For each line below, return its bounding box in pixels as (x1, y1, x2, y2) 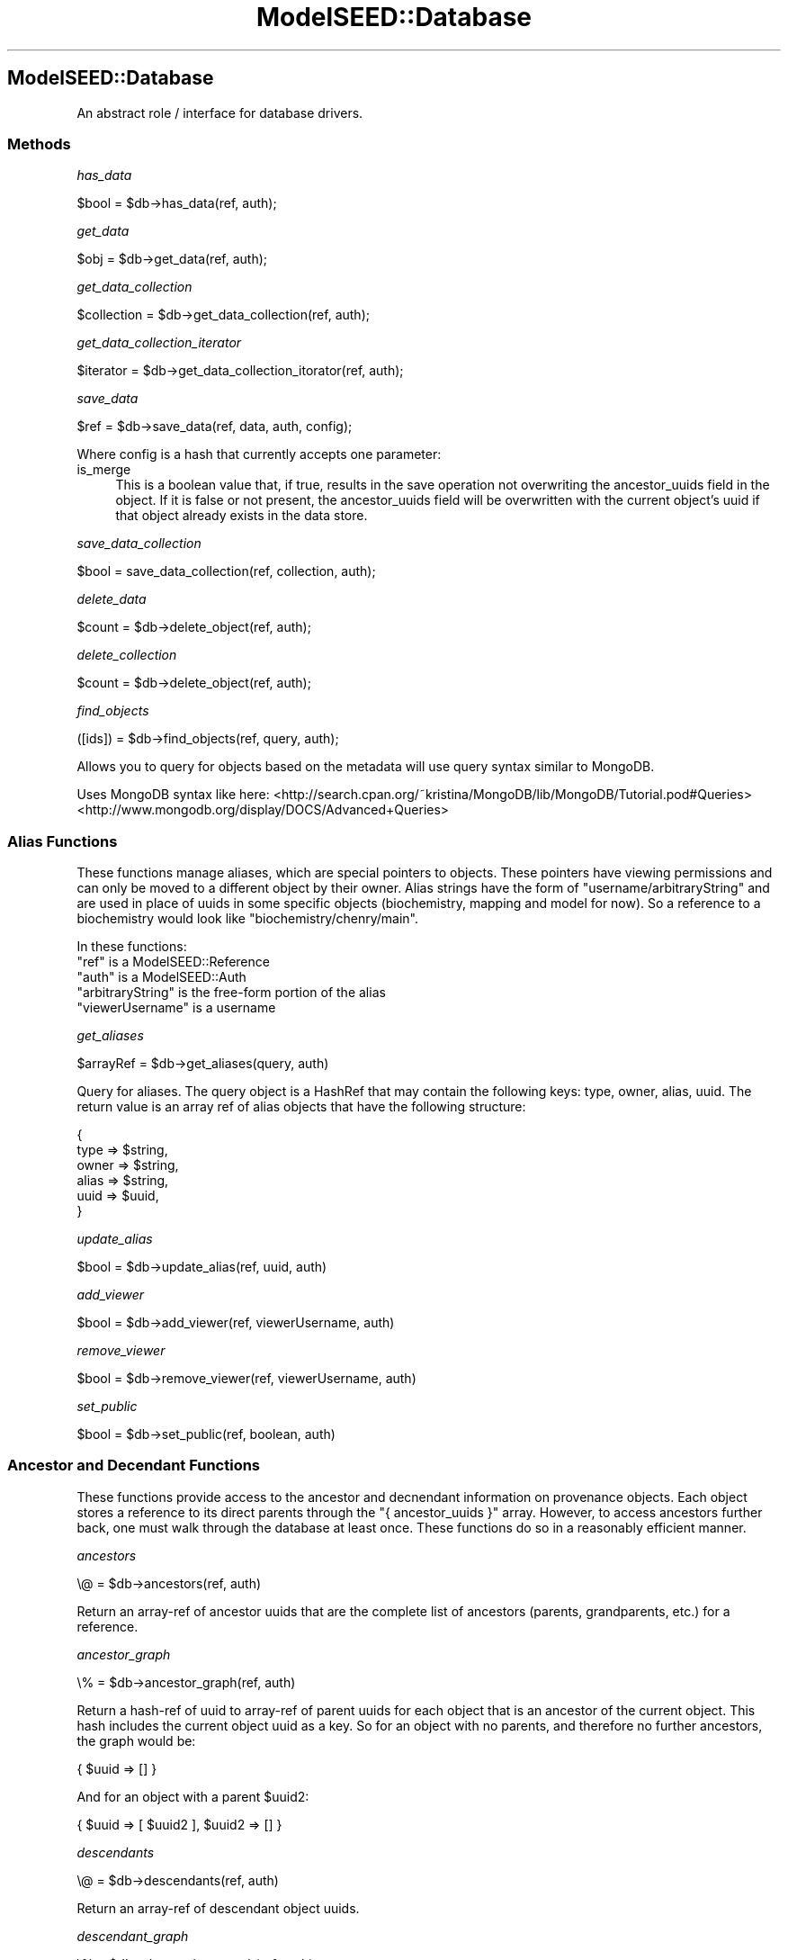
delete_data (76, 591, 147, 607)
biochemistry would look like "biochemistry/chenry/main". (76, 911, 418, 927)
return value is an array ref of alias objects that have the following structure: (76, 1099, 526, 1115)
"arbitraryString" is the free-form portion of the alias (76, 984, 386, 1001)
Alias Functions (7, 832, 118, 850)
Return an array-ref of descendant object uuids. (76, 1900, 360, 1916)
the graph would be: (76, 1732, 196, 1749)
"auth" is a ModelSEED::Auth (76, 969, 246, 985)
